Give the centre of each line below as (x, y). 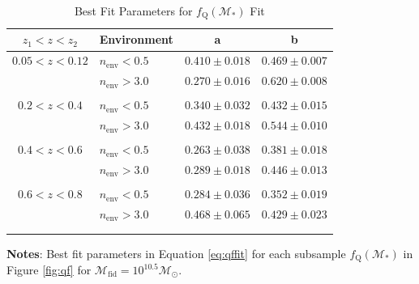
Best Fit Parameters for (133, 11)
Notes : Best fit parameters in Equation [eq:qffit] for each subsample (176, 253)
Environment (136, 39)
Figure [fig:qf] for (49, 269)
